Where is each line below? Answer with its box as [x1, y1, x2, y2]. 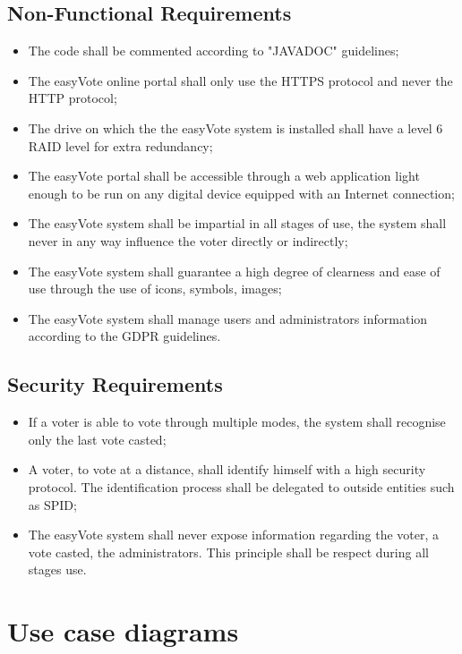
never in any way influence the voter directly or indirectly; [28, 231, 348, 250]
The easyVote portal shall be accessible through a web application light [28, 166, 420, 185]
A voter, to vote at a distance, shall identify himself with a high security [28, 460, 426, 479]
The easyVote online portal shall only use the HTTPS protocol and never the [28, 71, 453, 89]
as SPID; [28, 495, 77, 514]
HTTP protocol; [28, 89, 117, 107]
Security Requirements [7, 370, 223, 398]
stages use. [28, 560, 87, 579]
